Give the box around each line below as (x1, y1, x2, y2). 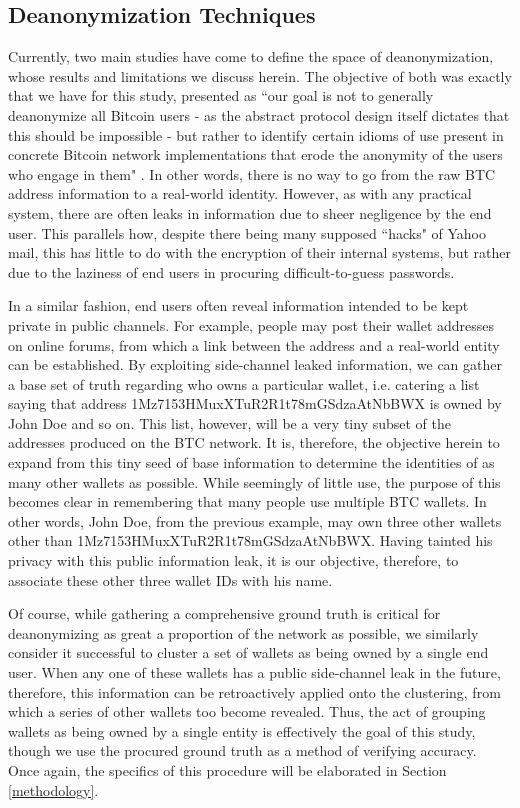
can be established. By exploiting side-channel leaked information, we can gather (8, 354, 503, 375)
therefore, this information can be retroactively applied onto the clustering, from (8, 681, 501, 702)
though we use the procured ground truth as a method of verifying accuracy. (8, 740, 477, 761)
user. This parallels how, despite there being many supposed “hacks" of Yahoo (8, 222, 486, 243)
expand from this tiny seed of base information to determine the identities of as (8, 452, 495, 473)
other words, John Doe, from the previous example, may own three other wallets (8, 510, 502, 531)
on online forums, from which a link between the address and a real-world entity (8, 334, 500, 355)
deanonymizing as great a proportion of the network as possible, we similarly (8, 622, 479, 643)
